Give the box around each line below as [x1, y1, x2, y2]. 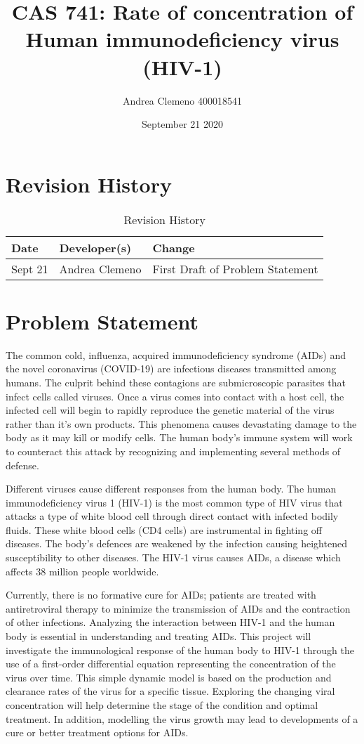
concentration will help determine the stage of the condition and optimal [6, 698, 318, 712]
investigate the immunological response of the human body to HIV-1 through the [6, 642, 354, 657]
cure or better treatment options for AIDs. [6, 725, 189, 740]
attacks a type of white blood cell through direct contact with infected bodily [6, 509, 339, 523]
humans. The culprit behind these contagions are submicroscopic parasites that [6, 374, 346, 389]
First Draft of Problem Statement [152, 260, 318, 277]
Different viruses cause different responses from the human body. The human [6, 481, 337, 496]
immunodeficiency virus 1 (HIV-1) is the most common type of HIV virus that [6, 495, 343, 509]
